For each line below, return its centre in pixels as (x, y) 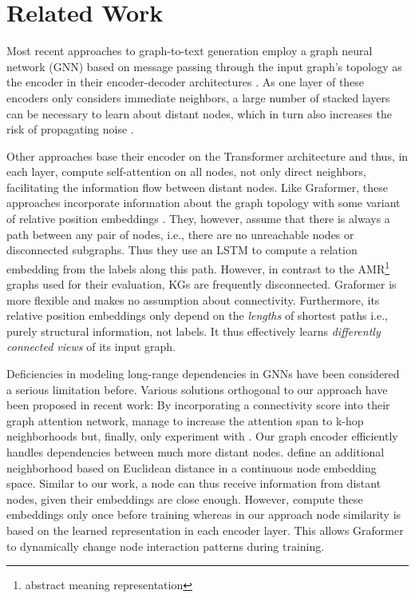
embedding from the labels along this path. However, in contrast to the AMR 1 (198, 267)
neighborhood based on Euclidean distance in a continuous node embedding (192, 467)
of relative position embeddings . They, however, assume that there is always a (198, 219)
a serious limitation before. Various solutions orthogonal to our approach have (197, 389)
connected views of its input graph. (91, 347)
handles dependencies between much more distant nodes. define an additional (196, 452)
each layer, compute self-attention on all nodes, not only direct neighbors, (186, 171)
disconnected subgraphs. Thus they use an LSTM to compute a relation (182, 250)
